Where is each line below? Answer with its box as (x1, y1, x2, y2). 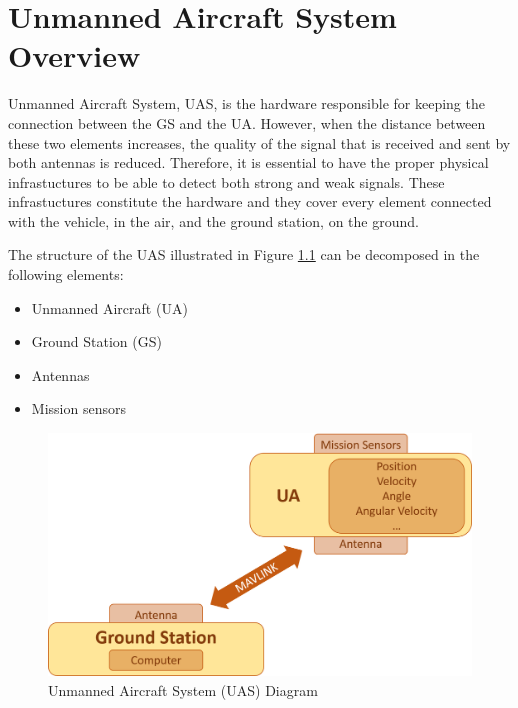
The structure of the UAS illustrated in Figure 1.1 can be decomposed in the (8, 244, 480, 265)
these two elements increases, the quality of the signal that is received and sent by (8, 132, 511, 153)
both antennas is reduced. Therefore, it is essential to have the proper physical (8, 152, 489, 173)
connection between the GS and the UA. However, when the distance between (8, 112, 486, 133)
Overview (8, 35, 141, 76)
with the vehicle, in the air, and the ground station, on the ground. (8, 210, 419, 231)
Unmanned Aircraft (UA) (31, 297, 188, 318)
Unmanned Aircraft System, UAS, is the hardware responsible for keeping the (8, 93, 485, 114)
